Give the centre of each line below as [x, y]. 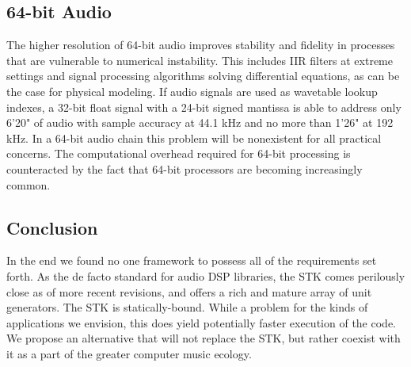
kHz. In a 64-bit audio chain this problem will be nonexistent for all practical [194, 138]
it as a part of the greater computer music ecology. [129, 353]
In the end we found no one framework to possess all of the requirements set [192, 260]
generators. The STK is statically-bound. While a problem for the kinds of [187, 307]
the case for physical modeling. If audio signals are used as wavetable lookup [192, 91]
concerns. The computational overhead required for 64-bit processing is [179, 153]
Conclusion [52, 227]
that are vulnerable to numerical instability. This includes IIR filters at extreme [200, 60]
